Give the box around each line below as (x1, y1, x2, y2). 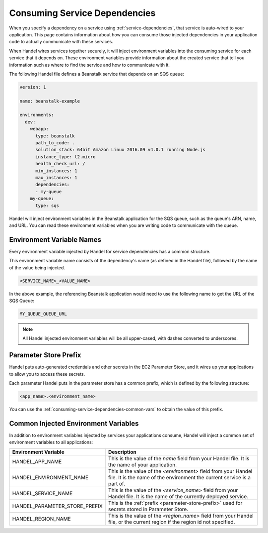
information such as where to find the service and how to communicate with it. (9, 62, 170, 68)
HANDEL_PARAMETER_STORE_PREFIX (12, 503, 103, 510)
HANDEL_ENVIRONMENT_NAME (12, 474, 89, 481)
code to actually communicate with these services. (9, 39, 114, 45)
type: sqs (35, 203, 60, 209)
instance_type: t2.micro (35, 154, 96, 159)
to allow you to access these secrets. (9, 371, 85, 377)
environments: (19, 112, 54, 118)
